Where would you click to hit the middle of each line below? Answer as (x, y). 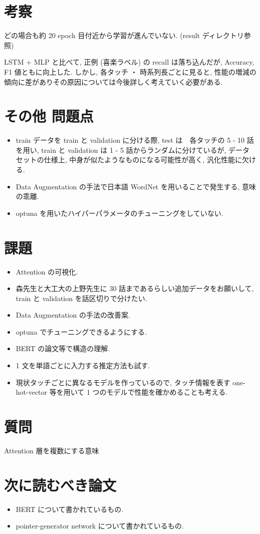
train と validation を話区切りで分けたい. (81, 298)
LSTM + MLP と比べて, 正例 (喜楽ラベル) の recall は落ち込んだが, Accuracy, (129, 62)
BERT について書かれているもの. (70, 509)
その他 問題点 (49, 116)
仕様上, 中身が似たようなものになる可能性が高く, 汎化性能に (143, 160)
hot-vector (32, 392)
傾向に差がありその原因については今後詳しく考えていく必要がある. (113, 81)
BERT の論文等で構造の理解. (63, 348)
